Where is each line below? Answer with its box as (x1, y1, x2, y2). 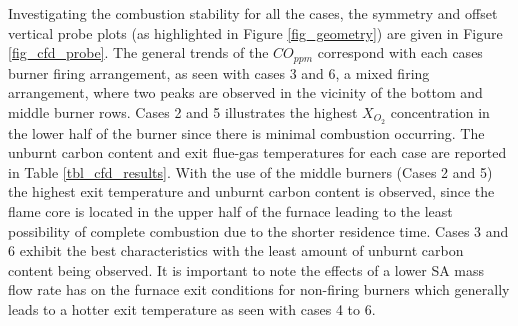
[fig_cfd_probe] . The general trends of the (8, 42, 269, 63)
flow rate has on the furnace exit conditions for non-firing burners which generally (8, 279, 510, 300)
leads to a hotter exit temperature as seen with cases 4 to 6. (8, 299, 376, 320)
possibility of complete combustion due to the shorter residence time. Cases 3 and (8, 220, 509, 241)
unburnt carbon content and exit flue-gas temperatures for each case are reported (8, 142, 507, 163)
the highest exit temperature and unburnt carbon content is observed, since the (8, 181, 495, 202)
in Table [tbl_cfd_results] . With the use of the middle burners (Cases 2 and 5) (8, 161, 493, 182)
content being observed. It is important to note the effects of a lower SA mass (8, 259, 485, 280)
